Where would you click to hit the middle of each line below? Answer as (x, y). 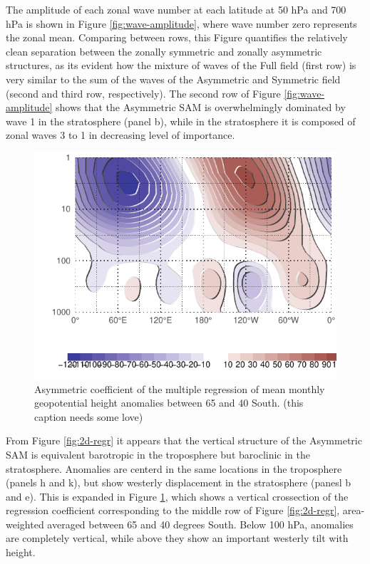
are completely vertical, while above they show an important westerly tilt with (177, 538)
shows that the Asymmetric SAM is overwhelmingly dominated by (201, 107)
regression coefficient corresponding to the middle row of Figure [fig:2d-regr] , (173, 510)
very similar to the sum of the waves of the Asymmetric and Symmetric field (173, 79)
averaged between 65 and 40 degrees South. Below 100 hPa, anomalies (200, 524)
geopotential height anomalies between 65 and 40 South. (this (169, 403)
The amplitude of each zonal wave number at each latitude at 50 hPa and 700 (176, 9)
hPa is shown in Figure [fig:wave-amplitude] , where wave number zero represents (181, 23)
